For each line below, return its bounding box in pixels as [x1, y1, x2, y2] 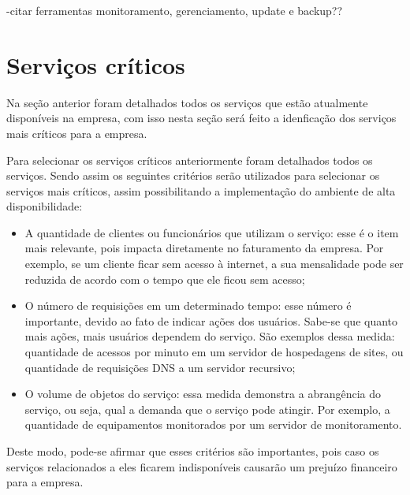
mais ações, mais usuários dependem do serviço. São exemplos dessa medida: [24, 328, 395, 344]
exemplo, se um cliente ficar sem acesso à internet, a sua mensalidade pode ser [24, 255, 404, 272]
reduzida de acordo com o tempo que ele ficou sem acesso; [24, 270, 305, 287]
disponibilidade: [6, 198, 83, 214]
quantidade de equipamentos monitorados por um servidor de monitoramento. [24, 416, 402, 433]
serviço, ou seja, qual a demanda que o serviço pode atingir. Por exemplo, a [24, 400, 390, 417]
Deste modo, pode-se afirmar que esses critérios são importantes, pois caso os [6, 443, 379, 459]
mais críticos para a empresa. [6, 125, 147, 141]
